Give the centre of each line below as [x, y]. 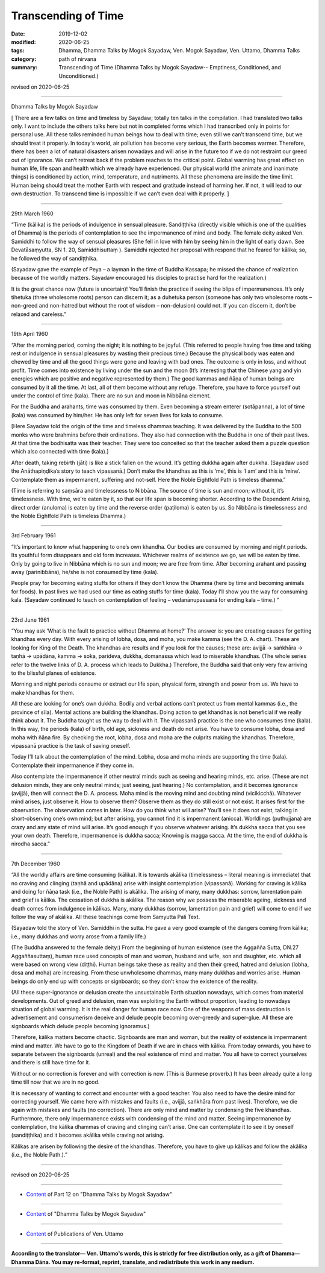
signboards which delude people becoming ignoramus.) [80, 1026]
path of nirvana [77, 59]
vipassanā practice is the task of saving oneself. [71, 746]
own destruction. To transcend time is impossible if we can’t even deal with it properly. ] [120, 194]
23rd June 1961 [30, 620]
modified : [23, 42]
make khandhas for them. [43, 692]
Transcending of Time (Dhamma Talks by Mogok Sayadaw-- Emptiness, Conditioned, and [170, 68]
